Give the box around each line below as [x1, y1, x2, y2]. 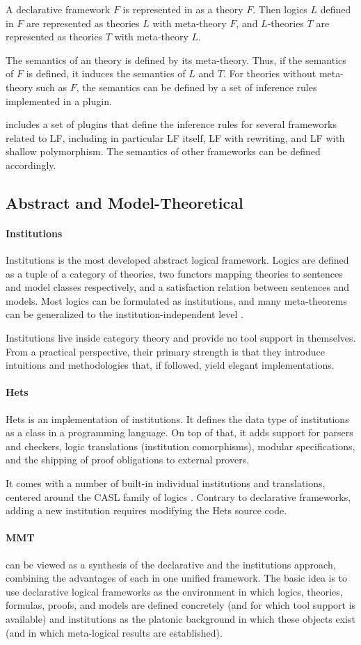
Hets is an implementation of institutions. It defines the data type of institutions [6, 411, 349, 426]
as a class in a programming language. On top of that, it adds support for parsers [6, 425, 353, 440]
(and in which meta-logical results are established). [6, 625, 223, 639]
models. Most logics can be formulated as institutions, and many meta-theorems [6, 293, 347, 308]
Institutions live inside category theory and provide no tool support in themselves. [6, 331, 356, 345]
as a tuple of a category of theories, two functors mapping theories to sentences [6, 266, 343, 280]
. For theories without [223, 66, 316, 81]
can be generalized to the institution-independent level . [6, 307, 243, 321]
